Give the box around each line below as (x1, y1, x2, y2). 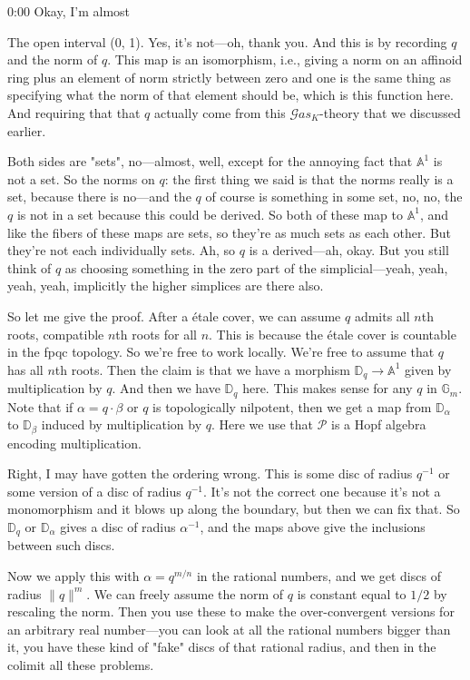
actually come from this (153, 103, 286, 122)
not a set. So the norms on (7, 169, 155, 188)
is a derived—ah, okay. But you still (249, 241, 449, 260)
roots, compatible (7, 324, 104, 343)
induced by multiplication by (41, 415, 202, 434)
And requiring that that (7, 103, 141, 122)
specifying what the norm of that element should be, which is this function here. (7, 85, 454, 104)
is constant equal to (297, 584, 406, 603)
